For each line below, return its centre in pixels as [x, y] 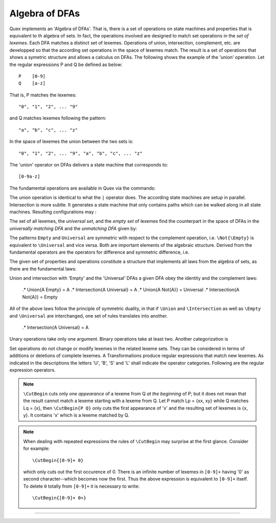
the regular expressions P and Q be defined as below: [66, 65]
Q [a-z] [32, 83]
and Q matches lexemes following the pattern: [58, 118]
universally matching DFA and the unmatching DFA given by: [73, 228]
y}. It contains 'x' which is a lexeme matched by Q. [76, 415]
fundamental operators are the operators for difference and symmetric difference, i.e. [99, 252]
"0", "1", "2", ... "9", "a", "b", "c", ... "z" [80, 153]
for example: [37, 449]
